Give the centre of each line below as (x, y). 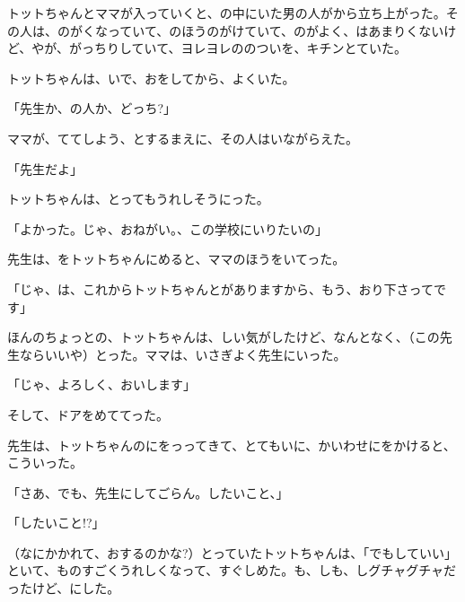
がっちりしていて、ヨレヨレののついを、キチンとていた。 (238, 48)
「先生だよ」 (45, 168)
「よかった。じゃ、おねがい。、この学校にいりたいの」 (167, 228)
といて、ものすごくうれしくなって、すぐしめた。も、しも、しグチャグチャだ (232, 570)
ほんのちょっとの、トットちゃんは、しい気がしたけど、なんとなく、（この (224, 337)
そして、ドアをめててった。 (88, 414)
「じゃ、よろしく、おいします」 (101, 384)
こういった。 (45, 462)
